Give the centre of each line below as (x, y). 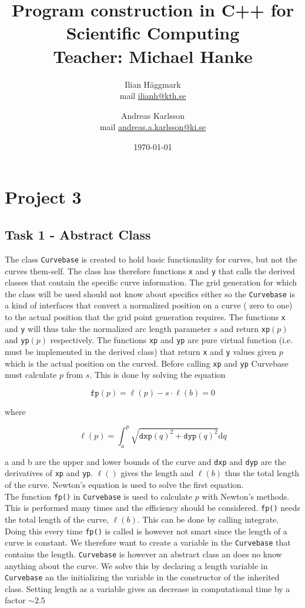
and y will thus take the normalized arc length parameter (108, 328)
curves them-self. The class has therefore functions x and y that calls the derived (150, 270)
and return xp (245, 328)
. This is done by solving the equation (157, 375)
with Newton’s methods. (246, 496)
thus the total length (262, 473)
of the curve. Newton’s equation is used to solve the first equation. (124, 485)
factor (15, 600)
